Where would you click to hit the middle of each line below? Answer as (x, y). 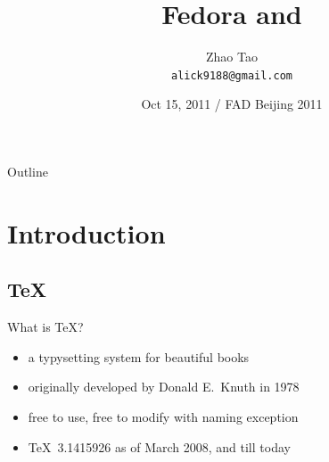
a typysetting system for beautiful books (139, 356)
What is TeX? (45, 327)
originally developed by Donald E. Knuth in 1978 (164, 387)
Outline (28, 171)
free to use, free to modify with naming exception (163, 416)
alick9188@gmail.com (232, 75)
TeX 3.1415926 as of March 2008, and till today (159, 446)
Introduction (86, 232)
